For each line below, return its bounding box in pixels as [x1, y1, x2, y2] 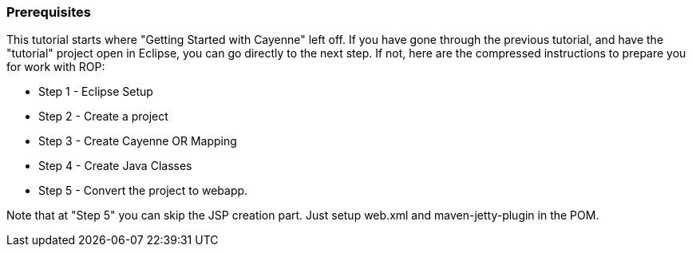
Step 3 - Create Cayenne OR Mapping [38, 134, 237, 148]
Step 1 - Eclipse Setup [38, 85, 153, 99]
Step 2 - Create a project [38, 109, 168, 124]
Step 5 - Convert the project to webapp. [38, 184, 248, 198]
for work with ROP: [6, 60, 105, 74]
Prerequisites [6, 4, 91, 20]
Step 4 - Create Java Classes [38, 159, 192, 173]
